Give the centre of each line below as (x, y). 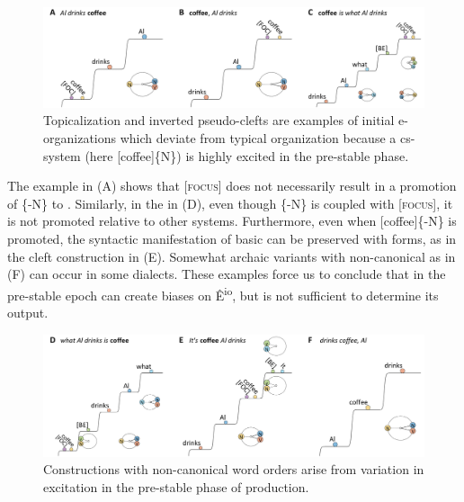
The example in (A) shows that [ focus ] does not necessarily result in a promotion (232, 186)
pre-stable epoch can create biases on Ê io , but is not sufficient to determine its (223, 293)
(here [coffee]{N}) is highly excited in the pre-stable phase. (247, 155)
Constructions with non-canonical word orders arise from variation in (234, 469)
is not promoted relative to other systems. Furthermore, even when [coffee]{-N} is (232, 221)
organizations (80, 137)
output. (28, 312)
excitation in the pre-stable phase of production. (176, 486)
